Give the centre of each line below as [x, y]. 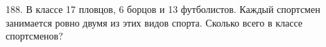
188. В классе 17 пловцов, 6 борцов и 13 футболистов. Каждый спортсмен [163, 9]
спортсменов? [34, 36]
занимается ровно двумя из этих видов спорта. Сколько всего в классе [154, 22]
